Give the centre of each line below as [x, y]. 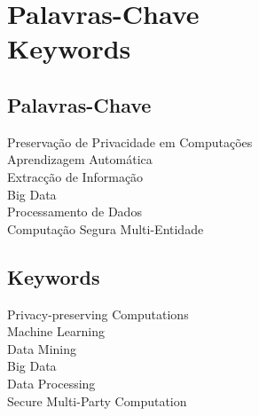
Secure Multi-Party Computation [97, 400]
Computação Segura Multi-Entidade [106, 228]
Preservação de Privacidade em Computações [130, 141]
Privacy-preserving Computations [98, 314]
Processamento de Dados [75, 212]
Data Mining [42, 348]
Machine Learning [56, 331]
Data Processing [51, 383]
